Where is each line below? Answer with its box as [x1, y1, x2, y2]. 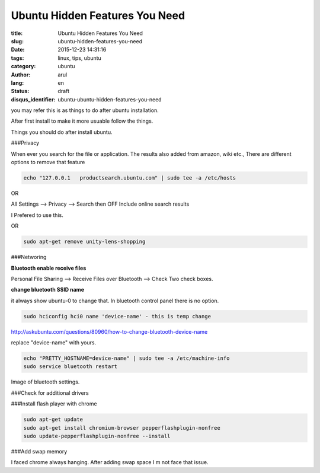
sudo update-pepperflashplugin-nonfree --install [23, 433, 171, 439]
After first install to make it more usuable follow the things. [11, 117, 153, 124]
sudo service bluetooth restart [23, 363, 118, 370]
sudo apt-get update [23, 416, 83, 423]
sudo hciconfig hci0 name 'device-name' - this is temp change [23, 313, 212, 319]
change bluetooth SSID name [11, 286, 84, 293]
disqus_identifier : [11, 95, 56, 103]
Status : [11, 88, 30, 95]
